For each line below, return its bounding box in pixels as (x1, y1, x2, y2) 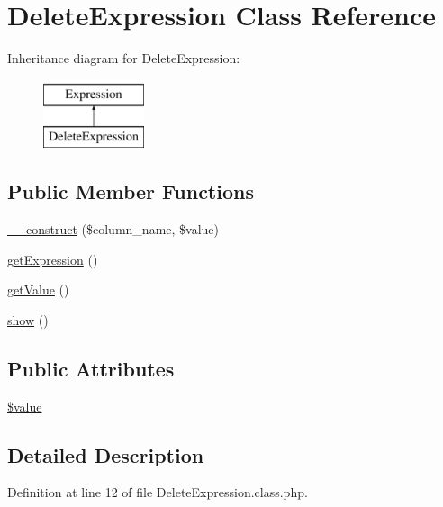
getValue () (7, 280, 69, 299)
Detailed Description (7, 440, 204, 468)
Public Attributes (7, 354, 175, 382)
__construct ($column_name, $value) (7, 220, 220, 239)
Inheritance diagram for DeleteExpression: (7, 49, 240, 68)
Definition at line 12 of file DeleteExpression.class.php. (7, 483, 308, 502)
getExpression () (7, 249, 98, 268)
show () (7, 310, 49, 329)
